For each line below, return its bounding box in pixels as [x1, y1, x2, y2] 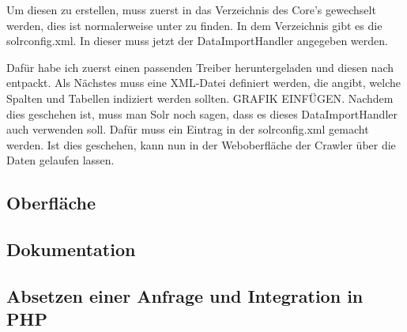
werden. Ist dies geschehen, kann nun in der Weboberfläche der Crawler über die [6, 136, 396, 153]
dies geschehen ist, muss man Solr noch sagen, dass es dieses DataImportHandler [6, 105, 398, 122]
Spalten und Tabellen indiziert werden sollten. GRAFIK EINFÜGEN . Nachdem [6, 89, 394, 106]
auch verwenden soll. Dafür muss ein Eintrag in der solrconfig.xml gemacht [6, 121, 369, 138]
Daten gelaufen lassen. [6, 152, 115, 168]
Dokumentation [6, 237, 136, 262]
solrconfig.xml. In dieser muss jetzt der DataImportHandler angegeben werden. [6, 32, 388, 49]
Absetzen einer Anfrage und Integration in [6, 283, 364, 307]
